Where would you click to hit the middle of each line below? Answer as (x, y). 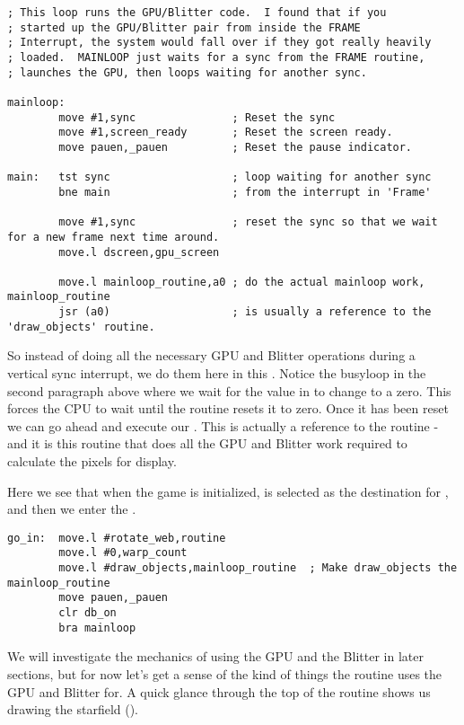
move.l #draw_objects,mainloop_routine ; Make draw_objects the (258, 568)
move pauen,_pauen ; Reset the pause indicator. (236, 147)
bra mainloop (97, 628)
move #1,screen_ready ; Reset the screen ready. (226, 133)
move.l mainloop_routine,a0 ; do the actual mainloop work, (242, 282)
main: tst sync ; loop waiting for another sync (219, 177)
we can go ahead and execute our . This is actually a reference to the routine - (223, 425)
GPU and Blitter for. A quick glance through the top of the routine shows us (219, 691)
